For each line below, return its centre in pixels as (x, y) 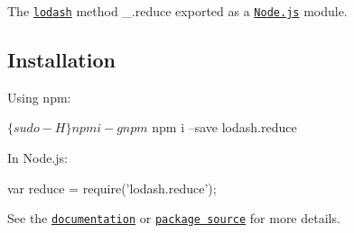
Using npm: (39, 97)
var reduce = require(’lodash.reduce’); (112, 188)
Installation (61, 60)
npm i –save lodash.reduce (224, 127)
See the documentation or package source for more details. (174, 218)
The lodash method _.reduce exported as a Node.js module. (177, 11)
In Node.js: (37, 158)
